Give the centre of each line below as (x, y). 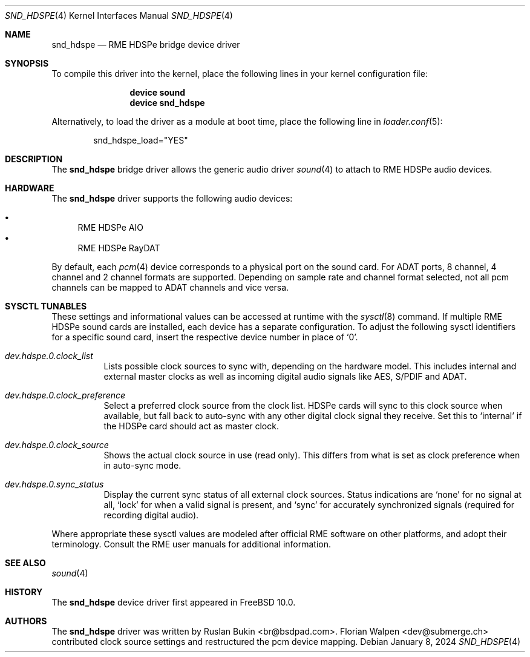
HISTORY (24, 592)
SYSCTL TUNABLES (46, 306)
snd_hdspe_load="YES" (141, 140)
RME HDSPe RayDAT (119, 248)
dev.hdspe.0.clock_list (49, 356)
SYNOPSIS (27, 63)
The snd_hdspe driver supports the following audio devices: (172, 198)
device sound (158, 92)
